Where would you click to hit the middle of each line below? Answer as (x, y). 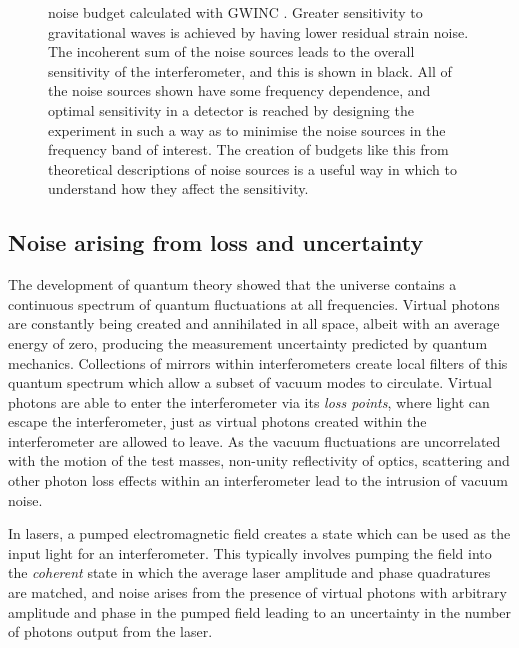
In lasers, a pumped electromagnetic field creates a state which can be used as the (259, 533)
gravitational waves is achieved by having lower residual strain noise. (258, 31)
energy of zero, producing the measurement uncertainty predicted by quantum (248, 342)
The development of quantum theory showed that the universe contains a (232, 284)
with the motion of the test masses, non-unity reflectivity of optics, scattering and (259, 460)
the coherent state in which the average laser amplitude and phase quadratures (249, 572)
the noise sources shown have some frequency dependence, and (239, 90)
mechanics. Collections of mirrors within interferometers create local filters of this (258, 362)
